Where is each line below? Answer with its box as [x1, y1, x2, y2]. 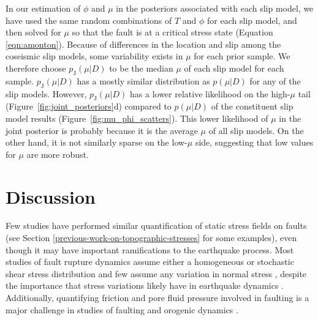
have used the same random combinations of [6, 13, 172, 26]
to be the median [109, 61, 173, 74]
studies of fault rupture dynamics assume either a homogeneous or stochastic [6, 255, 294, 268]
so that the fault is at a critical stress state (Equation [72, 26, 273, 39]
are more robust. [26, 147, 89, 160]
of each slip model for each [184, 61, 284, 74]
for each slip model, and [207, 13, 297, 26]
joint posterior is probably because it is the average [6, 124, 198, 136]
